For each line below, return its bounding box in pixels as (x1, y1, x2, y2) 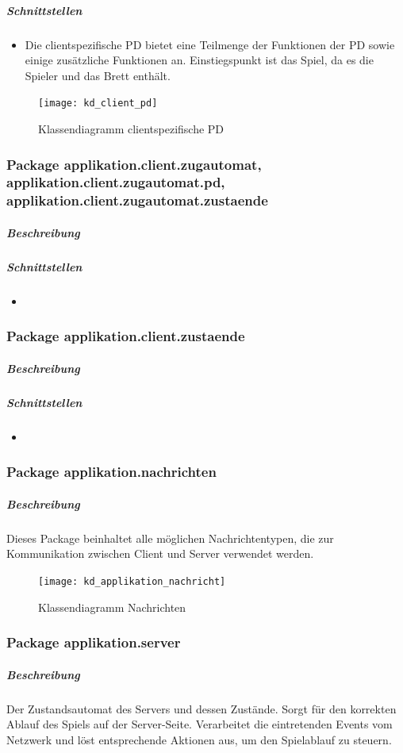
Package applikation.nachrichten (6, 462, 217, 482)
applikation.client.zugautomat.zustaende (6, 190, 268, 210)
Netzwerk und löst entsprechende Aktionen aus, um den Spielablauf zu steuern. (6, 731, 392, 747)
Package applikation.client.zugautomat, (6, 154, 262, 174)
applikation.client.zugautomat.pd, (6, 172, 225, 192)
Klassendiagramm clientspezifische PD (38, 121, 225, 136)
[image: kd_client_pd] (38, 98, 158, 109)
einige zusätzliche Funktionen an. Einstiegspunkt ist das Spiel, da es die (25, 52, 374, 68)
